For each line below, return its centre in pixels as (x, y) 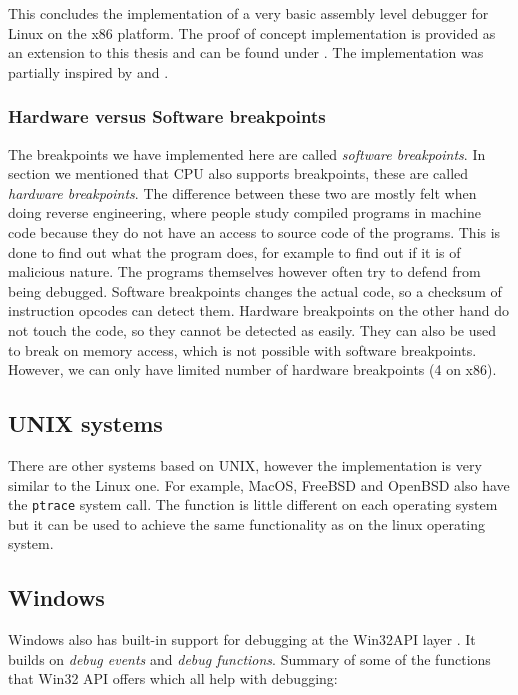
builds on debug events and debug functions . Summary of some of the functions (249, 658)
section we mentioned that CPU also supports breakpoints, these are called (238, 173)
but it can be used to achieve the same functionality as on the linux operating (247, 523)
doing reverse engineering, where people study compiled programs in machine (244, 212)
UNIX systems (85, 423)
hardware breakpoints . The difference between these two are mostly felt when (242, 192)
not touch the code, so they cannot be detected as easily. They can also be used (252, 329)
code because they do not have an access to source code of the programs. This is (254, 231)
